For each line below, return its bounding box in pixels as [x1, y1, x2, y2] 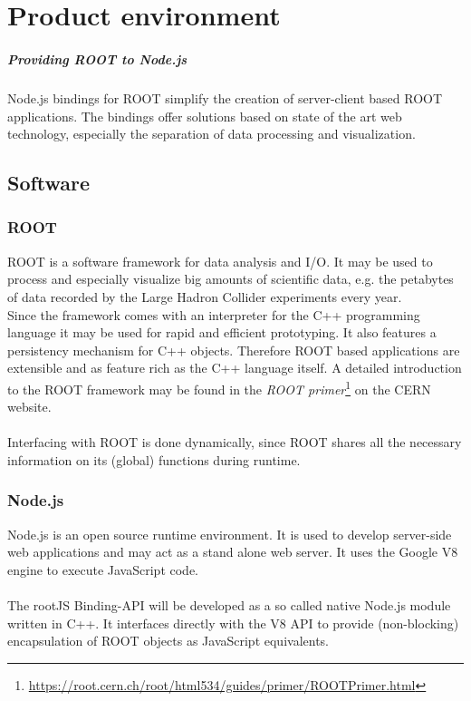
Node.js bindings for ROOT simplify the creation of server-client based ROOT [7, 88, 443, 107]
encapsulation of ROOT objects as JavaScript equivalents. [7, 631, 330, 650]
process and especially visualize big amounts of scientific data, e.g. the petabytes [7, 269, 454, 288]
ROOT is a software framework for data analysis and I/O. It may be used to [7, 251, 433, 270]
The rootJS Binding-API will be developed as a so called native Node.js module [7, 596, 451, 615]
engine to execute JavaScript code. [7, 560, 198, 579]
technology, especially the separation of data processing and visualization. [7, 124, 416, 143]
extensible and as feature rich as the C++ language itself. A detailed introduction [7, 358, 462, 377]
